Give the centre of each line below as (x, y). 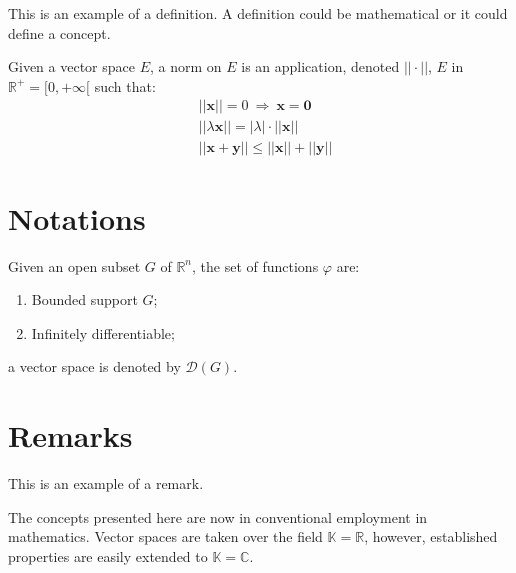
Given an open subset (74, 265)
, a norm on (185, 66)
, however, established (431, 536)
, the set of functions (255, 265)
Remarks (70, 435)
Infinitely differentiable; (103, 332)
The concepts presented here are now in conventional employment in (218, 516)
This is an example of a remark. (106, 483)
